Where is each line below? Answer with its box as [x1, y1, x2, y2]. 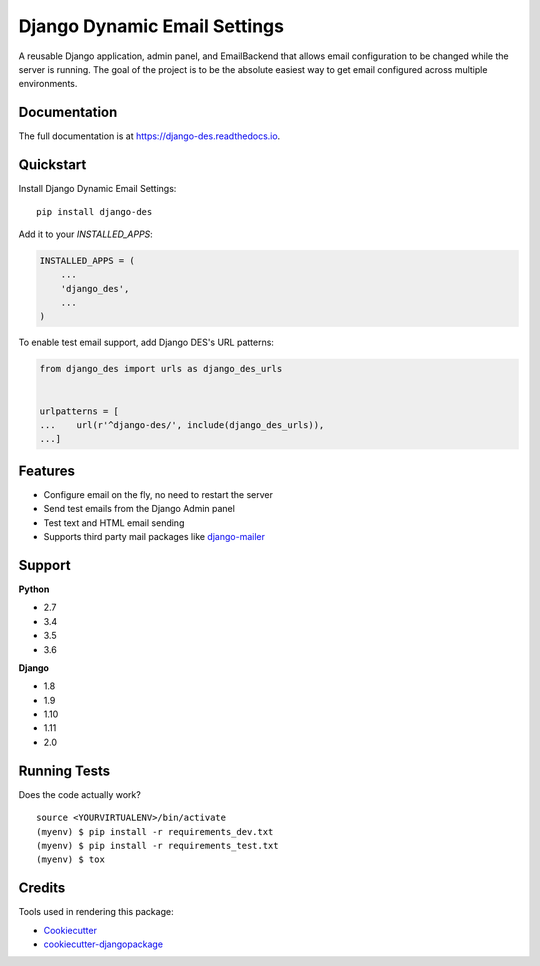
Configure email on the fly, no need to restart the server [43, 488, 274, 500]
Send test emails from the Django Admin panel [43, 503, 235, 515]
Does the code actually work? [18, 788, 142, 800]
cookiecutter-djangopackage [43, 938, 164, 950]
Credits [18, 880, 66, 897]
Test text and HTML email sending [43, 516, 185, 529]
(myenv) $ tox [36, 854, 105, 865]
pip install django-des [36, 206, 153, 217]
